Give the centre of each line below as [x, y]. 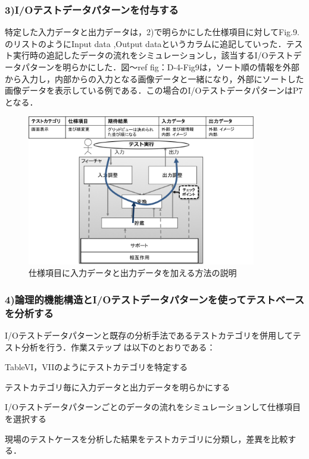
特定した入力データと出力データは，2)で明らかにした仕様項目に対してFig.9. [152, 32]
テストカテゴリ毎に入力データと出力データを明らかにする [118, 387]
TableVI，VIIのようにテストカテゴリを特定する [96, 367]
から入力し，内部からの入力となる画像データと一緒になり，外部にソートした [154, 78]
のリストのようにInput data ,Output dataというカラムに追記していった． [146, 43]
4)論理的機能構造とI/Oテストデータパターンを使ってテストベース [154, 299]
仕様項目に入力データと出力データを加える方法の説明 [133, 273]
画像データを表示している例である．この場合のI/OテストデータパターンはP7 [154, 90]
